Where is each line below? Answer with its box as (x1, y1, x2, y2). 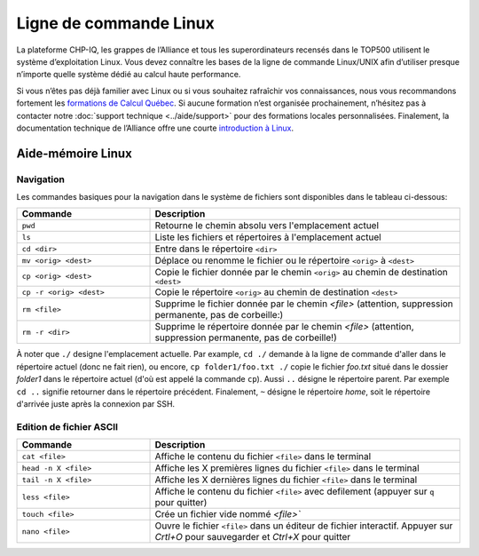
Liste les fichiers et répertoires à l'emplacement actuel (154, 231, 381, 243)
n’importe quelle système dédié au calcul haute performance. (16, 69, 241, 80)
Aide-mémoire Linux (16, 146, 132, 161)
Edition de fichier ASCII (16, 420, 119, 433)
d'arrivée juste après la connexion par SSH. (16, 399, 176, 409)
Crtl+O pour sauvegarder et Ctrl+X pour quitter (154, 531, 351, 544)
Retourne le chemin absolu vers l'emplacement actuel (154, 219, 380, 232)
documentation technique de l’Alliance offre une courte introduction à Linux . (16, 123, 294, 133)
